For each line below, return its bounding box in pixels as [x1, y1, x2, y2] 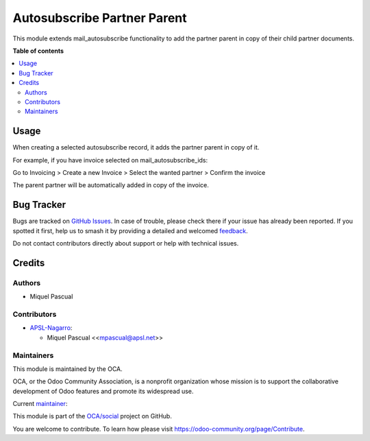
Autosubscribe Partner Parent [12, 10, 187, 25]
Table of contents [12, 47, 64, 55]
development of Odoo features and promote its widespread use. [12, 387, 194, 395]
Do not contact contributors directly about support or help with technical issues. [12, 239, 239, 248]
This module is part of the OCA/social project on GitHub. [12, 412, 173, 420]
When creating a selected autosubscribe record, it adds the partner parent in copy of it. [12, 143, 260, 152]
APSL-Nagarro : [29, 324, 73, 332]
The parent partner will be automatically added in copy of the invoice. [12, 181, 209, 189]
